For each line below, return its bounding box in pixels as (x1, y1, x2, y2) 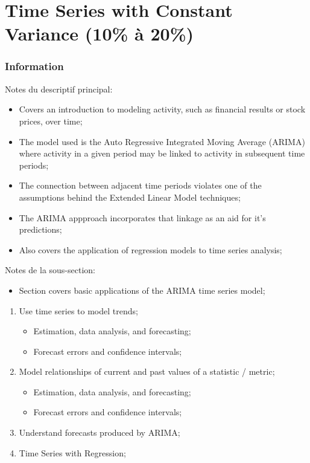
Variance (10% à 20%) (5, 21, 194, 46)
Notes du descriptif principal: (5, 82, 113, 95)
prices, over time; (19, 114, 83, 127)
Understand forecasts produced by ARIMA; (19, 426, 180, 439)
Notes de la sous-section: (5, 264, 95, 276)
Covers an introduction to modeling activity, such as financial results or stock (19, 103, 306, 115)
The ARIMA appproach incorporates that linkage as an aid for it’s (19, 211, 266, 224)
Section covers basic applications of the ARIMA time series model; (19, 283, 265, 296)
